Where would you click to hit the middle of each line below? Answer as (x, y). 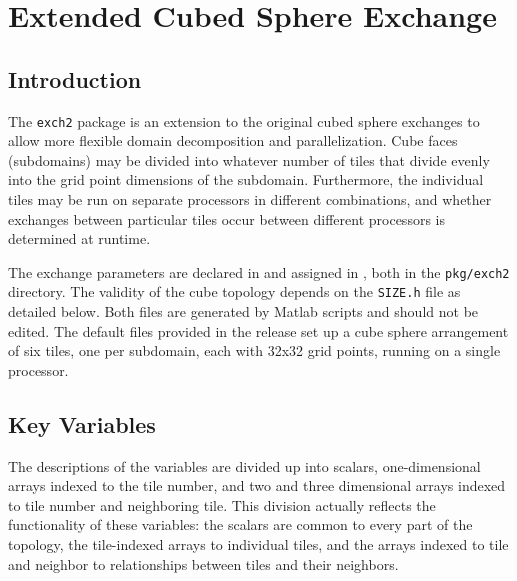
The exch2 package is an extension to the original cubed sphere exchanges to (244, 120)
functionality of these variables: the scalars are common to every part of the (240, 524)
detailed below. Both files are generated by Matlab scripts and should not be (243, 311)
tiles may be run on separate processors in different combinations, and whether (250, 199)
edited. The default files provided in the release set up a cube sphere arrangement (258, 330)
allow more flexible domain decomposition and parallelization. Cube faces (233, 140)
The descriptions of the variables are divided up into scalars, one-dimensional (244, 465)
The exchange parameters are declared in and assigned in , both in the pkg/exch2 (259, 271)
